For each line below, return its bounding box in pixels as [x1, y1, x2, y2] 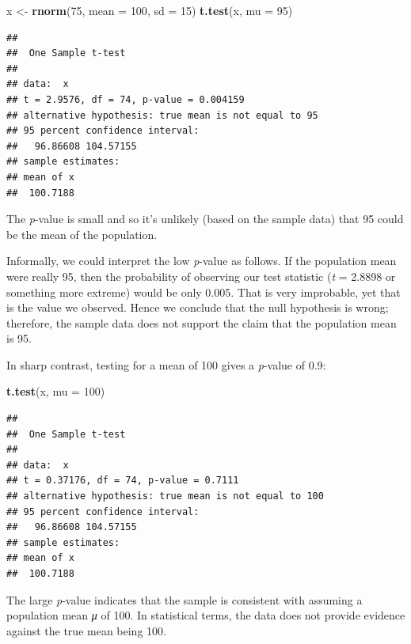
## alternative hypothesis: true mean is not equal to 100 [6, 491, 324, 502]
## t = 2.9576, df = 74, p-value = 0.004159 [6, 93, 245, 105]
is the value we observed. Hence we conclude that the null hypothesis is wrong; [6, 299, 389, 316]
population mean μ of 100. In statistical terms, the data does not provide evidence [6, 607, 405, 623]
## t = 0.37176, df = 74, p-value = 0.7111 [6, 475, 239, 487]
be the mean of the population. [6, 225, 158, 242]
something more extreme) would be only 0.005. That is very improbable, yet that [6, 283, 401, 300]
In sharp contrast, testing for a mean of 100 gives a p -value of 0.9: [6, 356, 326, 373]
